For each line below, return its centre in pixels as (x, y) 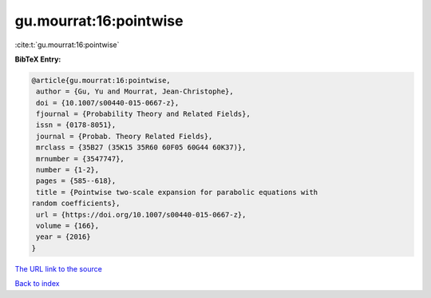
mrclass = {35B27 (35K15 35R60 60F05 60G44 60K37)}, (141, 147)
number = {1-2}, (68, 170)
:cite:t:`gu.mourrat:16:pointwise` (67, 45)
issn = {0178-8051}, (76, 125)
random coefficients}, (76, 203)
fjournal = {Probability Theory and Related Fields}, (143, 114)
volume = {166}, (68, 226)
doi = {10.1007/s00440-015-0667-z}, (108, 103)
